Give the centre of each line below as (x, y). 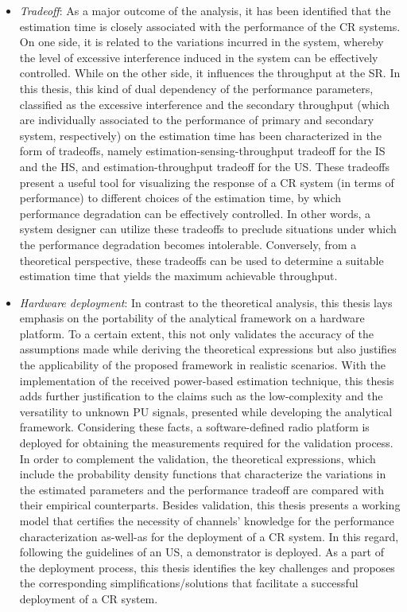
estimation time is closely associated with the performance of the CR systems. (210, 26)
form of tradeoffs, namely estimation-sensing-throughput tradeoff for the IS (202, 151)
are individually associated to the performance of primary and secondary (197, 120)
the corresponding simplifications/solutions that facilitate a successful (189, 583)
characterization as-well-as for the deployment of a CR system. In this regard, (209, 536)
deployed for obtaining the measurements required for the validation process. (206, 443)
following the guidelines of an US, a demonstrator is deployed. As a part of (202, 552)
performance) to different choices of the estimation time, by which (180, 198)
